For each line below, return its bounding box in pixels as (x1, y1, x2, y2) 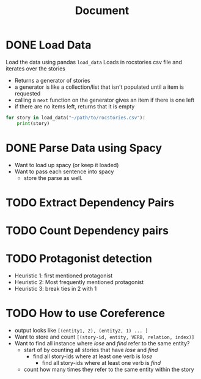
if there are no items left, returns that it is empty (14, 102, 135, 110)
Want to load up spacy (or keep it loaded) (14, 161, 119, 168)
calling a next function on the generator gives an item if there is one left (14, 96, 195, 103)
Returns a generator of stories (14, 77, 90, 84)
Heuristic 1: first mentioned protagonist (14, 272, 113, 279)
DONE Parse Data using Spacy (5, 141, 163, 155)
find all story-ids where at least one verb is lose (32, 353, 153, 360)
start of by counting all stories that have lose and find (23, 346, 158, 353)
